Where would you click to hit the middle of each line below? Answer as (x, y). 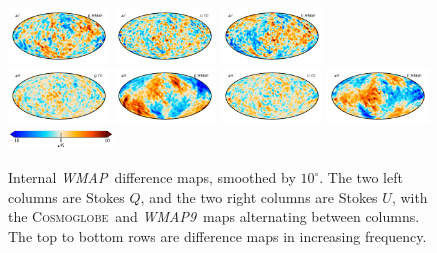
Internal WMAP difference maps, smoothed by (152, 177)
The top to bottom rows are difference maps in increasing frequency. (217, 235)
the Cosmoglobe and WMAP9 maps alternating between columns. (214, 216)
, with (409, 196)
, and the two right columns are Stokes (259, 196)
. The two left (361, 177)
